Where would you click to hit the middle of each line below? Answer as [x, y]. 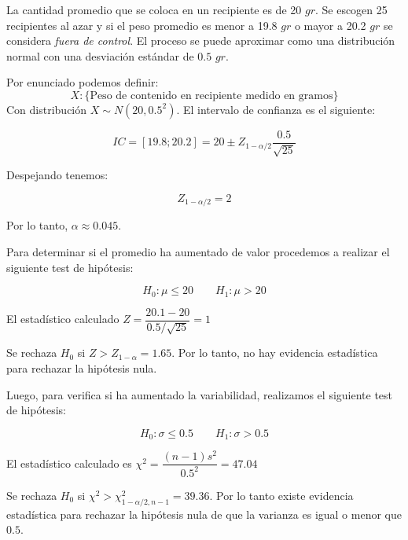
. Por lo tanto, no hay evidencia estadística [275, 353]
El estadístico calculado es [69, 463]
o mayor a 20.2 [330, 25]
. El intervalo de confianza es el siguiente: [276, 109]
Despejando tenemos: [57, 175]
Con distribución [47, 109]
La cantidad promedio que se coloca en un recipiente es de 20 [154, 9]
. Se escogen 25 [351, 9]
